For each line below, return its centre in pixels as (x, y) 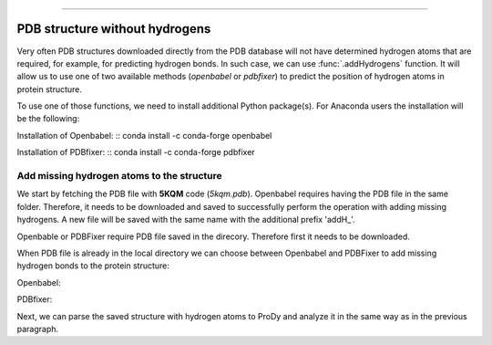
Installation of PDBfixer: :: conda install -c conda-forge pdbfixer (136, 152)
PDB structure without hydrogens (114, 29)
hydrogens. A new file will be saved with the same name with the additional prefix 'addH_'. (186, 220)
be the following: (48, 119)
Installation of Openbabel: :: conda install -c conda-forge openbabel (144, 135)
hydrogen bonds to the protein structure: (93, 266)
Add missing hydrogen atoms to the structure (119, 176)
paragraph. (38, 329)
